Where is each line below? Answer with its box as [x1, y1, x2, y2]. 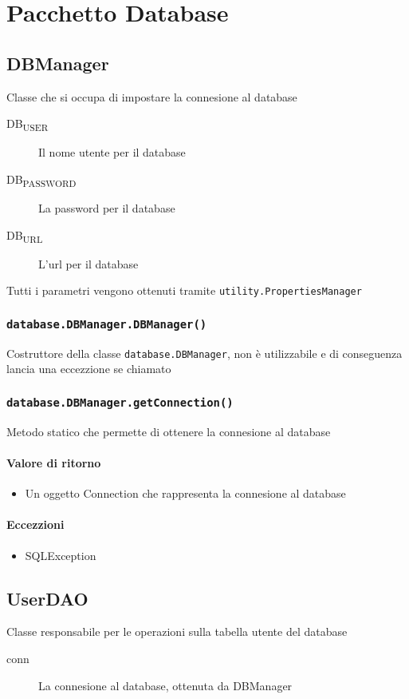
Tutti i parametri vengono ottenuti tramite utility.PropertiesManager [6, 282, 362, 299]
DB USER [6, 115, 49, 133]
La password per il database [38, 200, 175, 216]
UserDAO [6, 586, 88, 610]
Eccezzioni [6, 516, 65, 533]
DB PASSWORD [6, 170, 77, 189]
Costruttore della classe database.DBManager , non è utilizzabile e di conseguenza [6, 344, 403, 361]
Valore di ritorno [6, 454, 101, 471]
